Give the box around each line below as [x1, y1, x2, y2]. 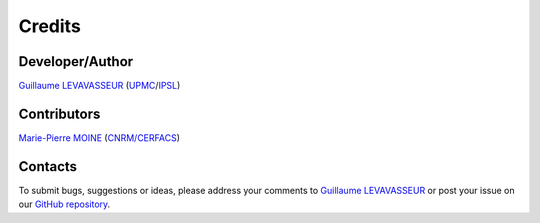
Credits [18, 15, 82, 37]
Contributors [18, 105, 101, 122]
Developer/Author [18, 53, 134, 70]
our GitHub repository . [18, 198, 111, 210]
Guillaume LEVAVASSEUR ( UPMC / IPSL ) [18, 80, 181, 92]
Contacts [18, 158, 78, 175]
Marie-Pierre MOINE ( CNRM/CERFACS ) [18, 131, 180, 144]
